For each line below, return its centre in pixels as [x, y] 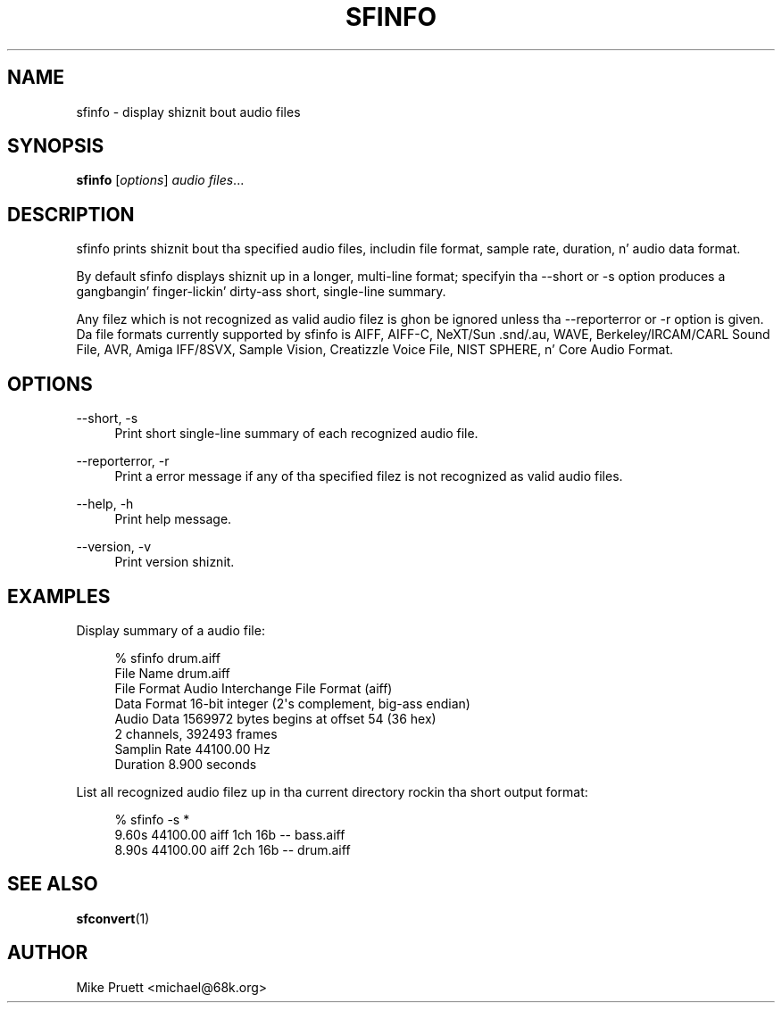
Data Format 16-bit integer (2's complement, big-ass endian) [292, 703]
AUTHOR [48, 953]
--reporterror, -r [123, 461]
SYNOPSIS [56, 146]
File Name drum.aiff [172, 673]
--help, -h [105, 504]
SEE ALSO [53, 884]
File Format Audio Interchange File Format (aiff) [254, 688]
